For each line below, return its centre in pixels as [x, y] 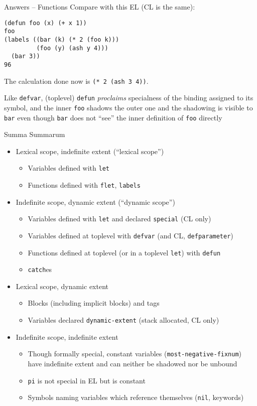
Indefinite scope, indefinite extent [67, 336]
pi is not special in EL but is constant [87, 380]
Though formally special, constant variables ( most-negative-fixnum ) [135, 354]
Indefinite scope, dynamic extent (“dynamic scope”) [95, 201]
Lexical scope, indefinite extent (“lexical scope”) [90, 151]
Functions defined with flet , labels [84, 185]
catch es [40, 269]
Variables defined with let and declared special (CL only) [119, 219]
